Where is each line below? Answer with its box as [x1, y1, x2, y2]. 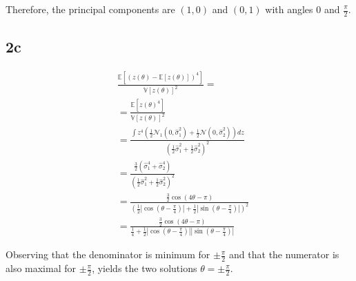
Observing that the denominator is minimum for [6, 247, 210, 262]
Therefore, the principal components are [6, 2, 175, 16]
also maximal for [6, 261, 77, 275]
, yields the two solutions [92, 261, 197, 275]
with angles [265, 2, 313, 16]
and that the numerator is [229, 247, 339, 262]
